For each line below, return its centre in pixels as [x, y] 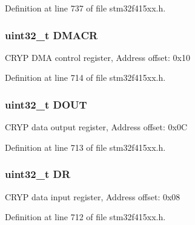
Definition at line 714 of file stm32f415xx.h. [85, 78]
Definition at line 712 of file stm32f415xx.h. [85, 217]
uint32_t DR [38, 174]
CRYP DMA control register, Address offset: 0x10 [97, 57]
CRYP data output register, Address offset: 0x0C [96, 127]
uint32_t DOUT [46, 104]
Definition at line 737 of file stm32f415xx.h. [85, 8]
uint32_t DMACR [51, 35]
